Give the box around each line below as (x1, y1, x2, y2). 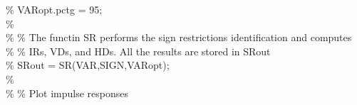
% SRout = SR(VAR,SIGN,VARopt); (6, 57, 170, 72)
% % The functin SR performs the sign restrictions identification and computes (6, 30, 352, 45)
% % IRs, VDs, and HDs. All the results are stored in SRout (6, 43, 271, 58)
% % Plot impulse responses (6, 85, 129, 100)
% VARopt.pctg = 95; (6, 2, 103, 16)
